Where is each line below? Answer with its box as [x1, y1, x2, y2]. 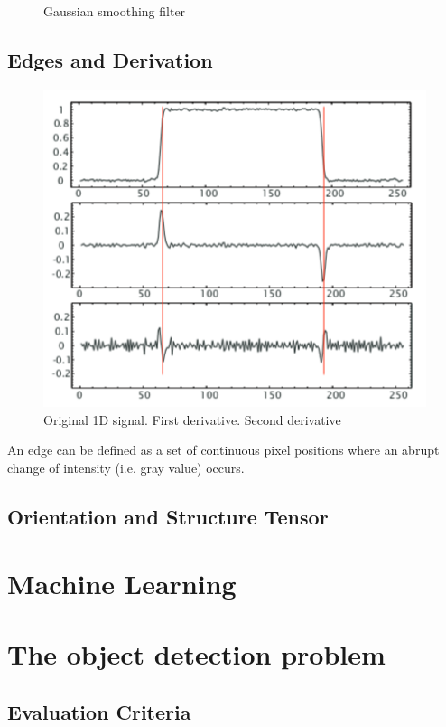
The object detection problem [7, 636, 386, 673]
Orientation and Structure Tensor [7, 503, 329, 531]
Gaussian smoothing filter [43, 2, 186, 20]
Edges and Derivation [7, 45, 213, 73]
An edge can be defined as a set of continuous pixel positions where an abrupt [7, 440, 440, 459]
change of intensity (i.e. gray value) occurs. [7, 458, 245, 477]
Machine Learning [7, 564, 237, 601]
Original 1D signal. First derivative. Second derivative [43, 410, 341, 429]
